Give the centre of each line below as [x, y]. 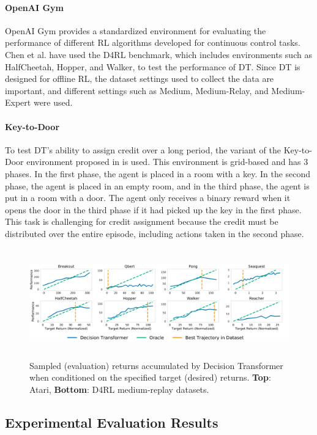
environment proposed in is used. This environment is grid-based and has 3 [167, 162]
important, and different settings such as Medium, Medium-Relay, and [137, 90]
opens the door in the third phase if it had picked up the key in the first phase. [153, 209]
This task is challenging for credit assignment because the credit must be [142, 221]
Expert [18, 102]
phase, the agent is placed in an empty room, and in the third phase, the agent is [157, 185]
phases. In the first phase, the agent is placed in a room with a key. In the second [158, 173]
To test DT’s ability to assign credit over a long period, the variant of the [143, 149]
